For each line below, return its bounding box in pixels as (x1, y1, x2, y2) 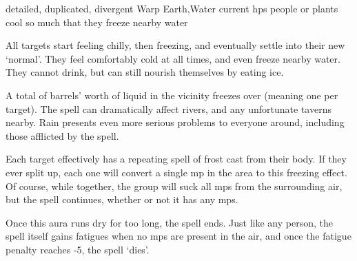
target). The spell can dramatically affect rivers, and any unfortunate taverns (6, 101, 331, 116)
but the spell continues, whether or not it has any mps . (6, 192, 238, 207)
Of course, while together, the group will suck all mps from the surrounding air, (6, 178, 343, 193)
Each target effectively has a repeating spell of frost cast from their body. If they (6, 152, 347, 166)
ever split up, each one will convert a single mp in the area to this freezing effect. (6, 165, 347, 179)
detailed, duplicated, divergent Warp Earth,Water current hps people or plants (6, 1, 338, 15)
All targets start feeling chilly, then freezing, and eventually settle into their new (6, 38, 345, 52)
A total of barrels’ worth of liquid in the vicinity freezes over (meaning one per (6, 87, 338, 102)
